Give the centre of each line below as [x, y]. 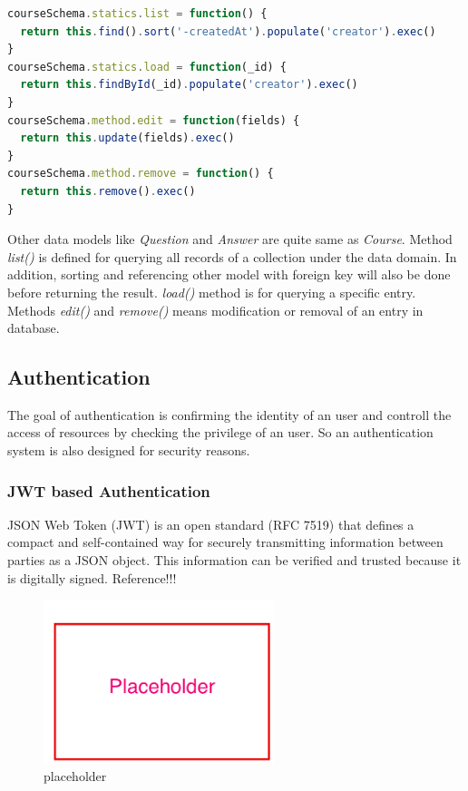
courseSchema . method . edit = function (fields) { [154, 120]
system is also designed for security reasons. [129, 450]
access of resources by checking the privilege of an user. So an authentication [220, 432]
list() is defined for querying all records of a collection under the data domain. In [232, 256]
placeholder [75, 776]
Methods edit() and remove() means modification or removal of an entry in [215, 310]
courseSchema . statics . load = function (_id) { [147, 67]
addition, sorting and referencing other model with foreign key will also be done [229, 274]
